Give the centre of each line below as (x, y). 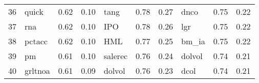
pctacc (36, 41)
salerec (116, 56)
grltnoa (37, 71)
